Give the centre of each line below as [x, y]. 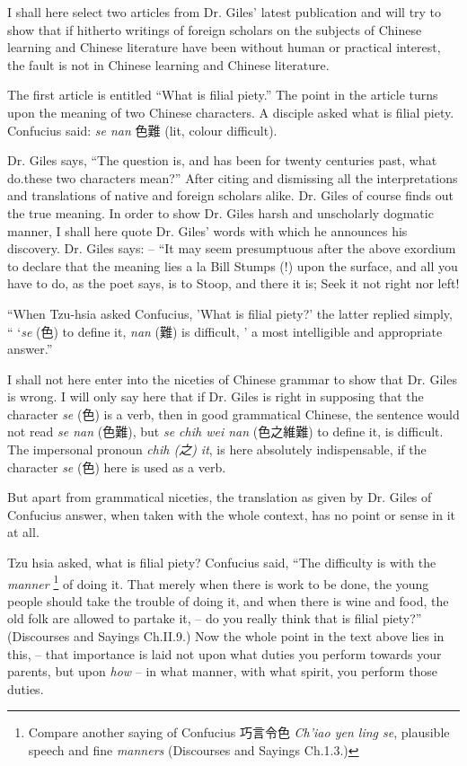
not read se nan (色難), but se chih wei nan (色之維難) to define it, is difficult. [225, 431]
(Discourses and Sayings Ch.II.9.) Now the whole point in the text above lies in [226, 636]
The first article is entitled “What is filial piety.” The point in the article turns [223, 95]
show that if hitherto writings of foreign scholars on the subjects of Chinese [215, 29]
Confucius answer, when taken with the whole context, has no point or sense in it [231, 514]
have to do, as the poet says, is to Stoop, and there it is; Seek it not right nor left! [233, 283]
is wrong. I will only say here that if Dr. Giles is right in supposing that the [216, 396]
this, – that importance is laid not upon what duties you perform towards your [225, 653]
